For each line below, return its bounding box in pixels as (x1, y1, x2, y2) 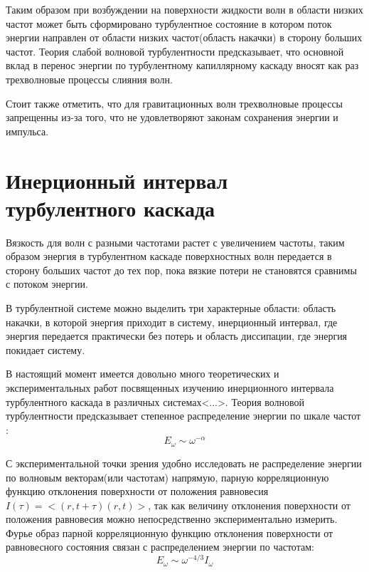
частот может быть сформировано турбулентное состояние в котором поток (6, 16, 332, 31)
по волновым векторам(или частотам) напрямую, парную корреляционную (6, 469, 329, 484)
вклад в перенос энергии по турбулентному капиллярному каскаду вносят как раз (6, 58, 359, 73)
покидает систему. (6, 342, 85, 357)
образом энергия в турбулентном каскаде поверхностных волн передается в (6, 249, 332, 264)
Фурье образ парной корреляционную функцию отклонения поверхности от (6, 525, 333, 540)
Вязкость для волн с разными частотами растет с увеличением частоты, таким (6, 234, 345, 249)
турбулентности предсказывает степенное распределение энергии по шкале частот (6, 408, 361, 423)
